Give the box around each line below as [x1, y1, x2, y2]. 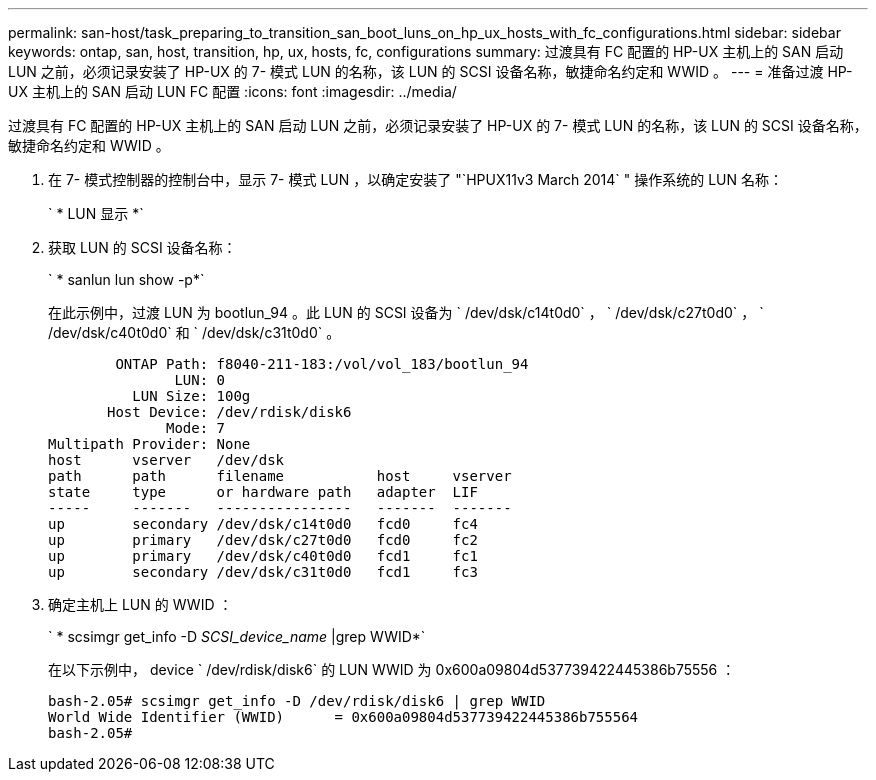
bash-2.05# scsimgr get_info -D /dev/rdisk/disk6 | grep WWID [48, 693, 546, 709]
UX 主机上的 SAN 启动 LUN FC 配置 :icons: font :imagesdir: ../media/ [8, 83, 457, 100]
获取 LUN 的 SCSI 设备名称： [48, 239, 237, 256]
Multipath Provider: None [48, 436, 251, 452]
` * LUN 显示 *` [48, 205, 144, 222]
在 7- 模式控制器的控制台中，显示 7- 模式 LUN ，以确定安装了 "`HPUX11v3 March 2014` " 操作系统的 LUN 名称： [48, 171, 783, 188]
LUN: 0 [174, 372, 226, 388]
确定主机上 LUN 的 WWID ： [48, 596, 233, 613]
